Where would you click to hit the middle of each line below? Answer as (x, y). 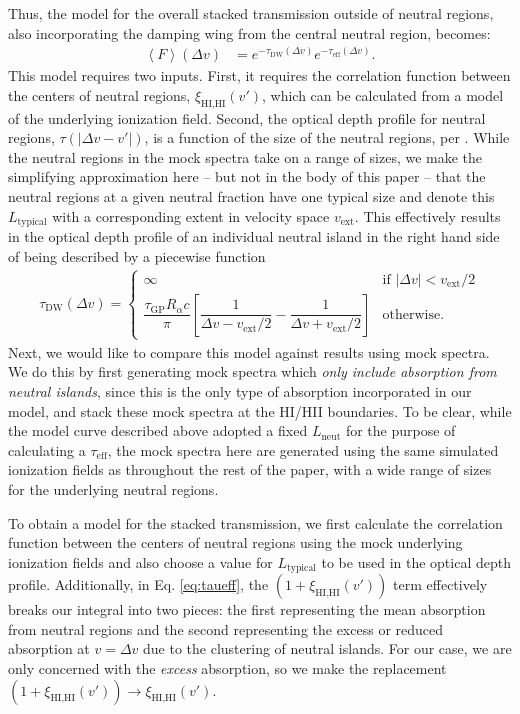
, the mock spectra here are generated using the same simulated (303, 449)
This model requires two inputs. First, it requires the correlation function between (259, 75)
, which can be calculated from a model (382, 94)
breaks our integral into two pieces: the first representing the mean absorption (247, 609)
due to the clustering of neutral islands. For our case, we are (327, 648)
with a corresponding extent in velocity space (191, 215)
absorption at (49, 648)
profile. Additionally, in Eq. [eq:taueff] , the (138, 584)
